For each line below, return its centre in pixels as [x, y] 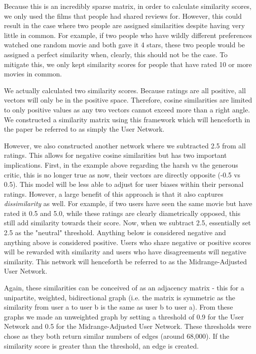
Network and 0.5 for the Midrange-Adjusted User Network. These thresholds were [128, 326]
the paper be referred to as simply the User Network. [84, 129]
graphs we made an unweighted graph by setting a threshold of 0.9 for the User [124, 316]
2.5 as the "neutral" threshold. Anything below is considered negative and [115, 232]
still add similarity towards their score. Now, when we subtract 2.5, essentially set [128, 223]
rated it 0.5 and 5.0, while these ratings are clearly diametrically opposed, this [122, 213]
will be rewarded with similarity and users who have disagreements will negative [125, 252]
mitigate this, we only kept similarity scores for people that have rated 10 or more [128, 64]
